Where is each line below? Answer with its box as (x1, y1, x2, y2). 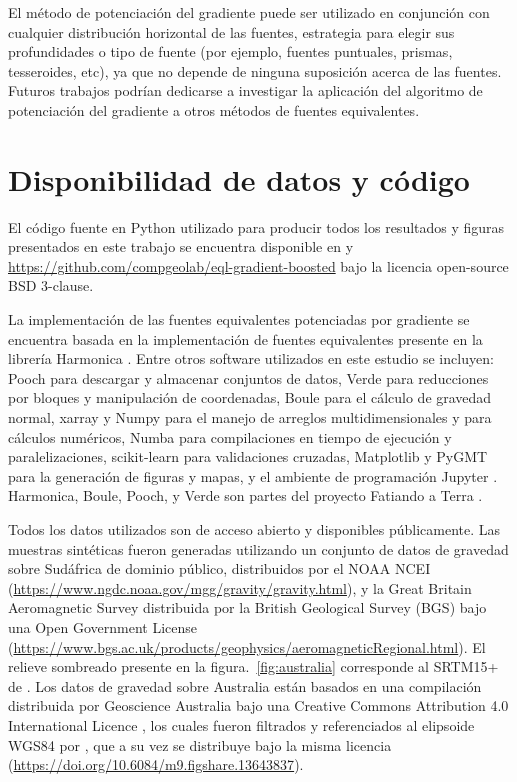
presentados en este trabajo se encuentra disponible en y (8, 236, 354, 257)
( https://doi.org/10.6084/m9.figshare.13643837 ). (8, 754, 304, 775)
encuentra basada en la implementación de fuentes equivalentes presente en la (8, 328, 483, 349)
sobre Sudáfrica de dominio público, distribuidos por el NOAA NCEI (8, 558, 431, 579)
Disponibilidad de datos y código (8, 158, 470, 199)
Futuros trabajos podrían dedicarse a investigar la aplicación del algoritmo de (8, 80, 483, 101)
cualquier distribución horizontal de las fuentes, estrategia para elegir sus (8, 21, 455, 42)
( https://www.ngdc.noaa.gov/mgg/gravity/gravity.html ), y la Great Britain (8, 577, 472, 598)
